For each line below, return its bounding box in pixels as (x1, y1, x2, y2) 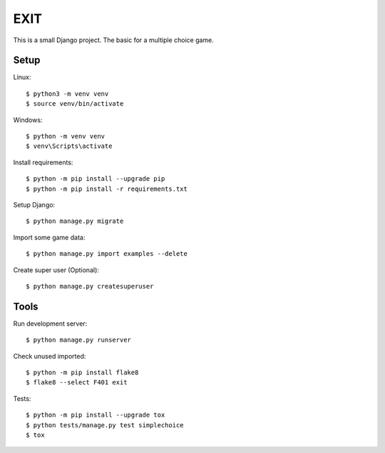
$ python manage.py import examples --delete (26, 250, 188, 258)
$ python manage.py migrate (26, 217, 124, 225)
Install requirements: (13, 158, 73, 166)
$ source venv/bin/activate (26, 100, 124, 108)
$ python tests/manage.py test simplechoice (26, 421, 185, 429)
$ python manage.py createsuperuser (26, 282, 154, 290)
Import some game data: (13, 233, 86, 242)
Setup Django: (13, 200, 56, 209)
